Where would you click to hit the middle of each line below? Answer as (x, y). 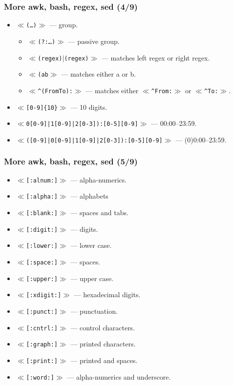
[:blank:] (42, 213)
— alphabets (89, 196)
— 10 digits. (89, 107)
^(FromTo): (55, 91)
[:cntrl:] (42, 328)
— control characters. (103, 327)
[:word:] (40, 377)
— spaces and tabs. (99, 212)
